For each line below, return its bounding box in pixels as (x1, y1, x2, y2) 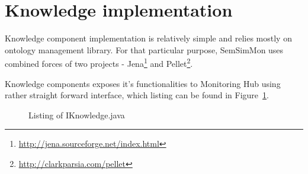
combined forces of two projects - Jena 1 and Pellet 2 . (5, 56, 193, 69)
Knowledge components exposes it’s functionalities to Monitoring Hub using (5, 77, 281, 89)
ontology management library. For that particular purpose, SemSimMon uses (5, 43, 284, 56)
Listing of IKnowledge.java (28, 108, 125, 121)
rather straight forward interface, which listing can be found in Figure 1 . (5, 89, 269, 101)
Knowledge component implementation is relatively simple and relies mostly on (5, 32, 292, 44)
